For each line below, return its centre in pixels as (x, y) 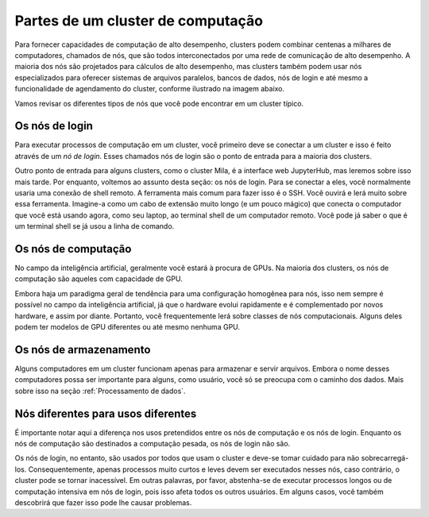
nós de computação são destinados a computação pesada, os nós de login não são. (153, 443)
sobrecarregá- (385, 458)
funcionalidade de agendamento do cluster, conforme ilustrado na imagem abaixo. (150, 89)
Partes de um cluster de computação (139, 21)
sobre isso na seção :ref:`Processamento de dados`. (100, 391)
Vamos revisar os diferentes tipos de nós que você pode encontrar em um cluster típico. (159, 103)
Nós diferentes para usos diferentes (106, 413)
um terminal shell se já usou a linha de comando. (95, 226)
